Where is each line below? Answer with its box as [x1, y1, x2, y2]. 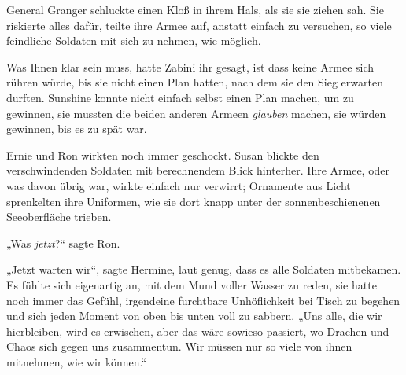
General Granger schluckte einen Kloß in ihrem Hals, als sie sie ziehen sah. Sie [6, 2, 384, 17]
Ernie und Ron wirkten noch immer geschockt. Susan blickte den [6, 146, 319, 163]
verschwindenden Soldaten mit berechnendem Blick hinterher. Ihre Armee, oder [6, 162, 390, 178]
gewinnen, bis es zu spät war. [6, 120, 147, 137]
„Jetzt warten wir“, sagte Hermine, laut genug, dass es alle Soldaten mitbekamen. [6, 261, 401, 278]
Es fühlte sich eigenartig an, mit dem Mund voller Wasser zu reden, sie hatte [6, 276, 377, 292]
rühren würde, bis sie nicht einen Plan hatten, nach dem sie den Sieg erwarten [6, 74, 383, 90]
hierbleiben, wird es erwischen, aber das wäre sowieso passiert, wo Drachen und [6, 322, 389, 339]
